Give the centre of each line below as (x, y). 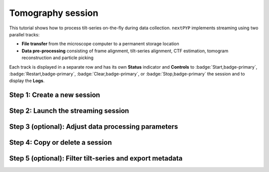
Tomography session (54, 13)
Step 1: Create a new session (55, 95)
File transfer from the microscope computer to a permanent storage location (100, 44)
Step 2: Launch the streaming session (69, 111)
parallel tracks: (24, 34)
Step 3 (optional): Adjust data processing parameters (94, 127)
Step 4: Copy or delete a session (61, 142)
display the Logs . (27, 81)
